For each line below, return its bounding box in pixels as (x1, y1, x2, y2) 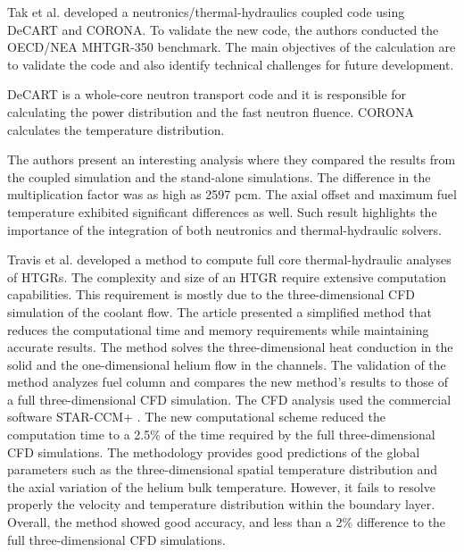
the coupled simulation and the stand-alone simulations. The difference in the (7, 167, 431, 186)
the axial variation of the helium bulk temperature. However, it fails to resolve (7, 477, 435, 496)
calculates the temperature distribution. (7, 120, 225, 138)
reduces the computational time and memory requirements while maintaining (7, 320, 429, 339)
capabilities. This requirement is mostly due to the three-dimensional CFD (7, 285, 416, 304)
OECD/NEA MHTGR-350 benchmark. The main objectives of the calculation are (7, 38, 456, 56)
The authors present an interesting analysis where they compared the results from (7, 150, 456, 169)
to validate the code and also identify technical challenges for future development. (7, 54, 454, 73)
